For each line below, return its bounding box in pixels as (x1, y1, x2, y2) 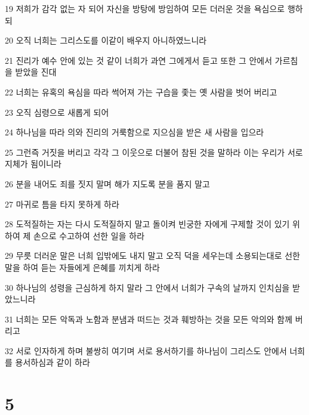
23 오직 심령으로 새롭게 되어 (5, 106, 109, 118)
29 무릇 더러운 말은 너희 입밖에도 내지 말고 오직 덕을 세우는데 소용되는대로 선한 (5, 249, 300, 262)
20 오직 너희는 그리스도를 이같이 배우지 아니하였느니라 (5, 34, 207, 47)
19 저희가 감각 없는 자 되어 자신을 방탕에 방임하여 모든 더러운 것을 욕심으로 (5, 2, 285, 14)
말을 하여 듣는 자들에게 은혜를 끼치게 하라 (5, 261, 160, 273)
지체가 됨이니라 (5, 157, 61, 170)
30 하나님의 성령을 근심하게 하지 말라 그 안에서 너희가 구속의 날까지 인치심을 (5, 281, 290, 293)
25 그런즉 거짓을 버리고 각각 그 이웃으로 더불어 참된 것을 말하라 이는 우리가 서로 (5, 145, 303, 158)
